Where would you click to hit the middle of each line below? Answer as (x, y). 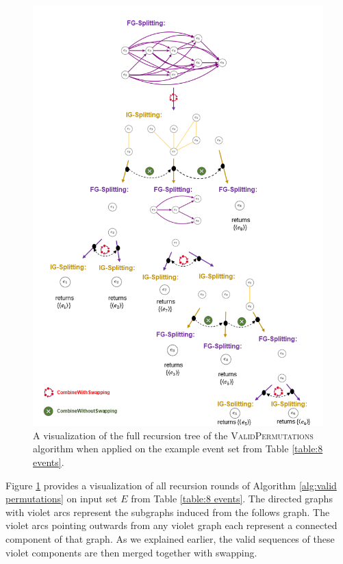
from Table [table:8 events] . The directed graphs (232, 499)
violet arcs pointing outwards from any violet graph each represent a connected (171, 525)
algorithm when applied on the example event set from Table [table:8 (178, 449)
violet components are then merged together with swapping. (131, 552)
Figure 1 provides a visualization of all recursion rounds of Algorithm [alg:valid (171, 485)
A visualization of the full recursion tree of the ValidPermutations (173, 435)
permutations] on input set (62, 499)
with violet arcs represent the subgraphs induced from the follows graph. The (168, 512)
